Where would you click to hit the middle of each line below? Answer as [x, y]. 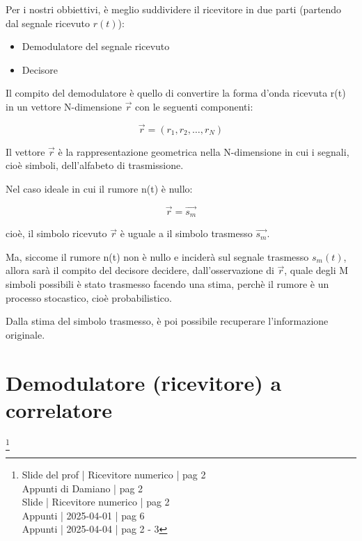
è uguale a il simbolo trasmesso [186, 233]
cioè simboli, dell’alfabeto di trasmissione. [95, 165]
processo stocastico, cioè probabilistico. [89, 297]
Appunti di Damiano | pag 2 [82, 488]
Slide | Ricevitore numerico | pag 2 [96, 502]
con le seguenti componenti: [194, 106]
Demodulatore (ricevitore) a [144, 382]
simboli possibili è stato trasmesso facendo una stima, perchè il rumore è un [167, 284]
